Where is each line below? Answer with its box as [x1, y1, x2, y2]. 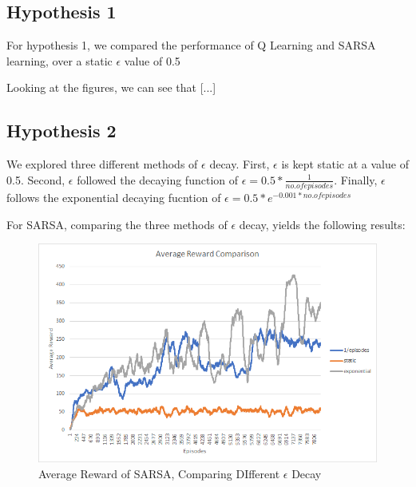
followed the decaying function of [77, 171, 238, 188]
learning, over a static [6, 52, 113, 69]
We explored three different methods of [6, 156, 198, 172]
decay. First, [209, 156, 270, 172]
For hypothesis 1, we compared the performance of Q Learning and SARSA [6, 37, 376, 53]
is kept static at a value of [281, 156, 409, 172]
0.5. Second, [6, 171, 65, 188]
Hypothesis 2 [6, 118, 117, 143]
